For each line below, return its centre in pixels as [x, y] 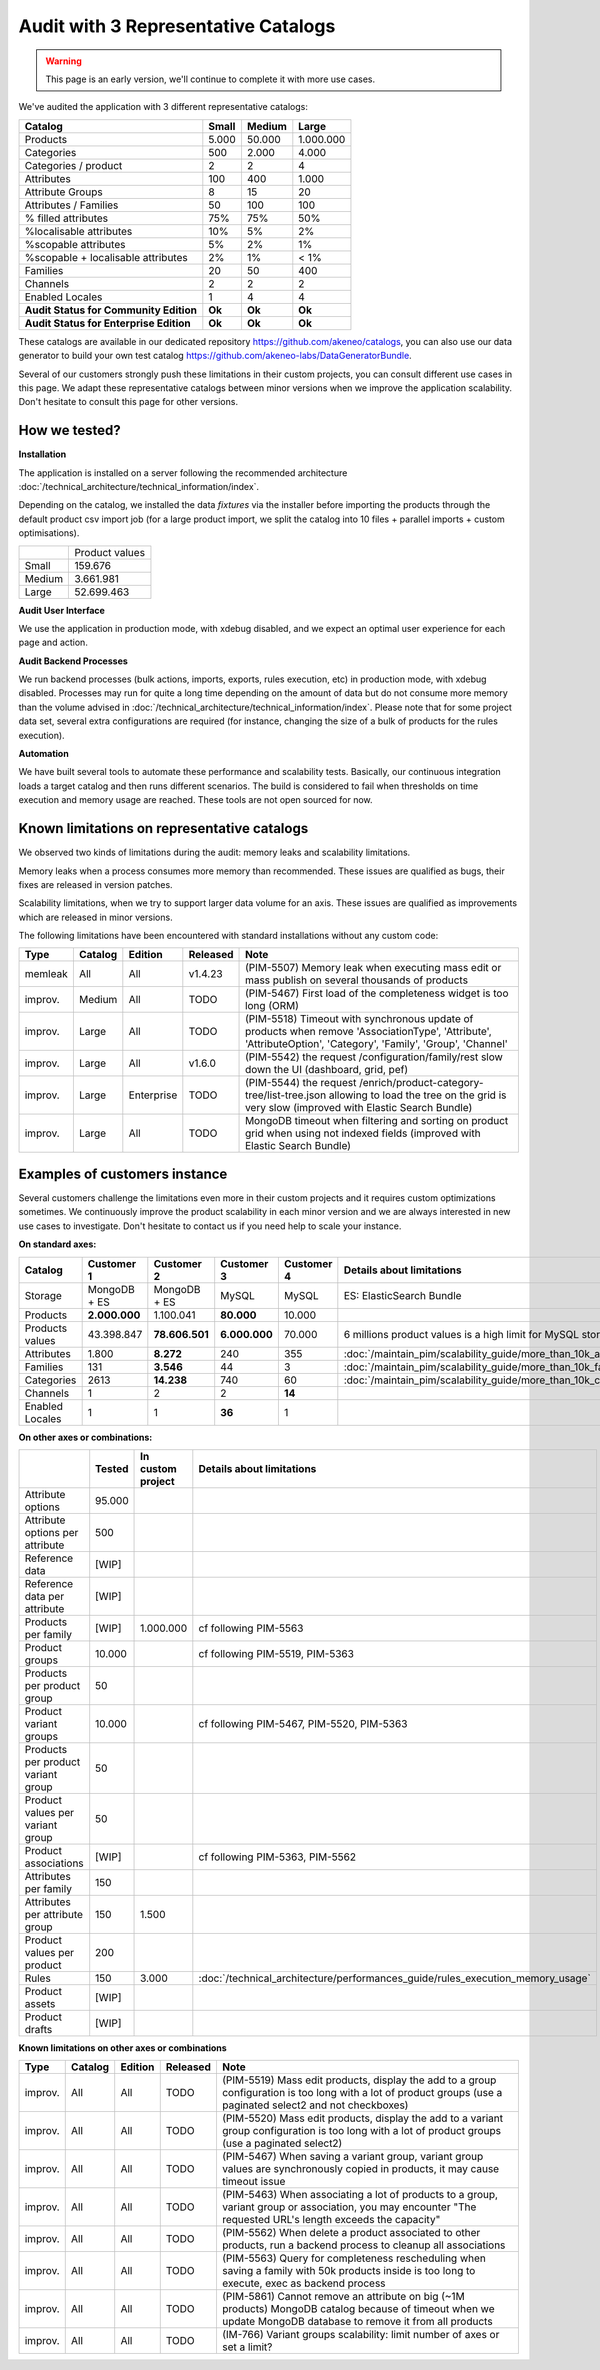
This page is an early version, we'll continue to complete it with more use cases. [210, 79]
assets [40, 2003]
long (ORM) [272, 1006]
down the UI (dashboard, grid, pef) [327, 1070]
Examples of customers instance [123, 1173]
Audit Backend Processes [73, 661]
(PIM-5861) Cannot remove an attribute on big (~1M [343, 2297]
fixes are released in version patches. [96, 884]
